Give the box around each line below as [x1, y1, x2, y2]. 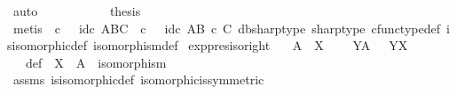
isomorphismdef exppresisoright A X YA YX [93, 36, 408, 54]
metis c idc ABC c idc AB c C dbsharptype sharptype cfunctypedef [12, 18, 440, 37]
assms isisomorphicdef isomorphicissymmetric [12, 70, 264, 89]
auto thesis [12, 2, 141, 19]
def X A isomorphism [25, 53, 167, 71]
